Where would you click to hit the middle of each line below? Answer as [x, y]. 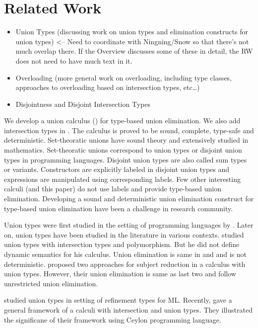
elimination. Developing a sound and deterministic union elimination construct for [129, 199]
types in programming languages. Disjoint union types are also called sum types [126, 159]
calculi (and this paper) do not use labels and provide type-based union [113, 189]
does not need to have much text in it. [74, 60]
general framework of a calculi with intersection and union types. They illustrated [128, 309]
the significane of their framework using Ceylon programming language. [113, 319]
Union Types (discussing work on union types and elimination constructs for [132, 32]
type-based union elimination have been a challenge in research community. [119, 208]
